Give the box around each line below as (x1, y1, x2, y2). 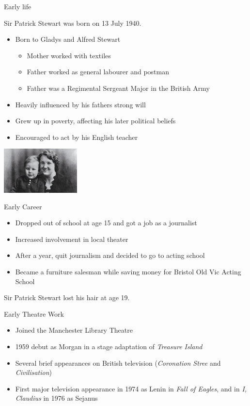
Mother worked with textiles (27, 50, 111, 60)
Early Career (4, 201, 42, 211)
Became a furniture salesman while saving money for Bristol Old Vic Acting (15, 267, 241, 277)
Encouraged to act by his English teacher (15, 132, 138, 142)
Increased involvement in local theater (15, 234, 128, 244)
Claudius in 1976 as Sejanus (15, 393, 98, 403)
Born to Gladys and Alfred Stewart (15, 34, 121, 44)
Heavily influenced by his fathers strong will (15, 99, 146, 109)
